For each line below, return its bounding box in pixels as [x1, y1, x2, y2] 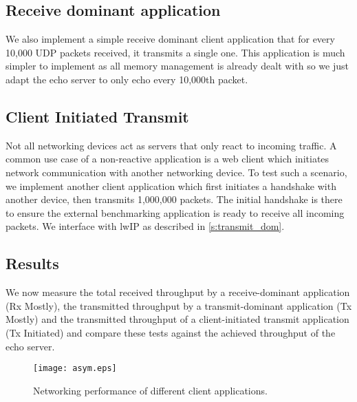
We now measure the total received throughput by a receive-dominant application [6, 285, 350, 299]
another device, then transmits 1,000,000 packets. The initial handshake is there [6, 192, 343, 207]
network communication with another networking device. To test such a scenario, [6, 165, 347, 179]
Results [6, 253, 59, 274]
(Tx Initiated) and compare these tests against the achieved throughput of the [6, 325, 336, 339]
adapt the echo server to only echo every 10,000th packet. [6, 72, 248, 86]
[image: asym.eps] [33, 363, 117, 374]
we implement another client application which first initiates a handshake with [6, 178, 336, 193]
